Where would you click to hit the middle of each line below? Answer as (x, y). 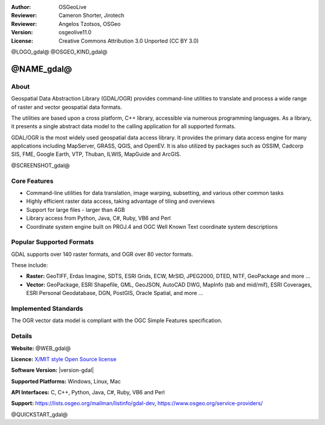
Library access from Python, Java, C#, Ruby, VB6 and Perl (98, 218)
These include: (29, 265)
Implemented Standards (47, 309)
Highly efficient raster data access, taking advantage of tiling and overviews (120, 201)
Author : (21, 7)
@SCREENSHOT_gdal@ (41, 165)
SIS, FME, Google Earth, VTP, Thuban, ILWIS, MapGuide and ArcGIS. (96, 154)
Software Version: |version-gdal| (53, 370)
